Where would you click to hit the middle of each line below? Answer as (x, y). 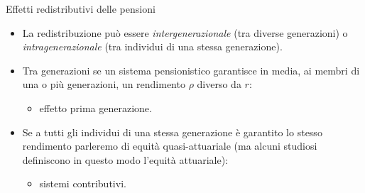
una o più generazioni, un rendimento (104, 84)
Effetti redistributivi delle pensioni (81, 9)
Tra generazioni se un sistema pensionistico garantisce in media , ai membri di (191, 70)
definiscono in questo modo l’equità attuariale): (125, 159)
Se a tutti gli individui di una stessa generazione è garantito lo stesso (172, 132)
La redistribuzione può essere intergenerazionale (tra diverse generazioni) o (185, 32)
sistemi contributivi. (83, 183)
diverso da (219, 84)
